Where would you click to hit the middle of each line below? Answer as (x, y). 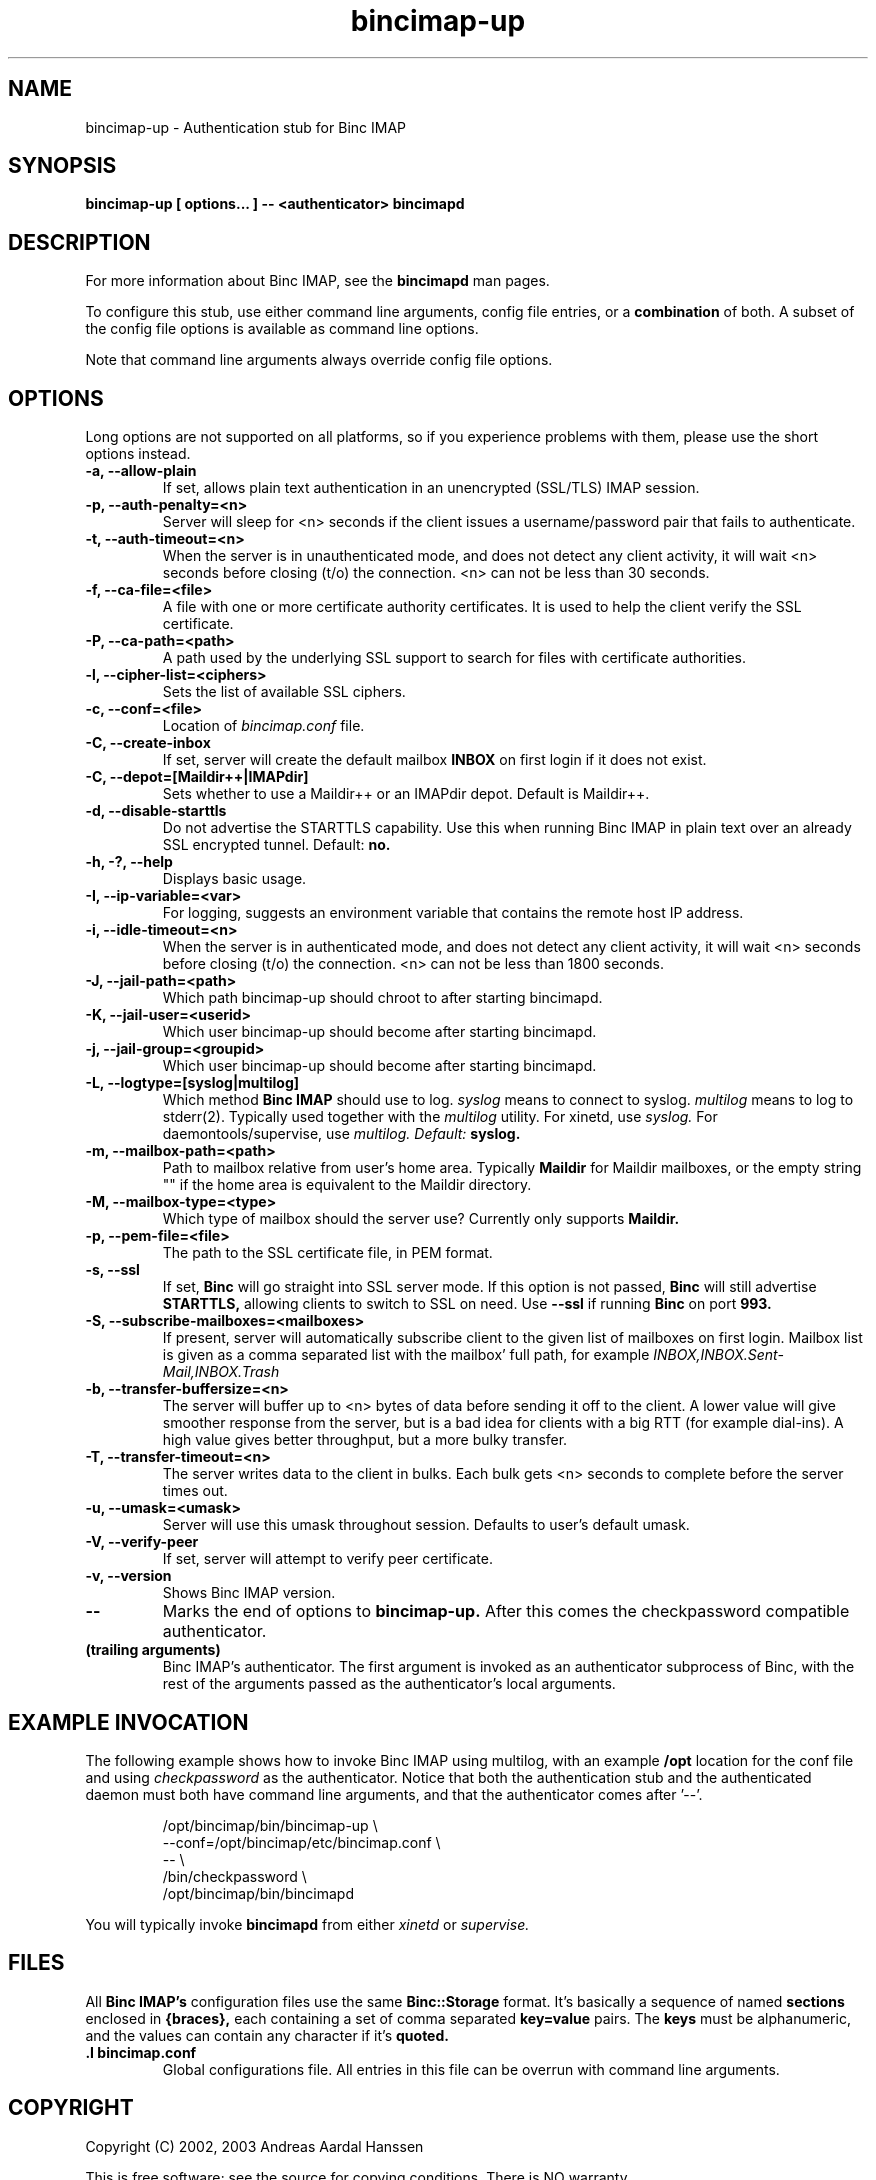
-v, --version (128, 1576)
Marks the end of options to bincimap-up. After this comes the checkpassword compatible (506, 1611)
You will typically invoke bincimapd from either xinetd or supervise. (307, 1924)
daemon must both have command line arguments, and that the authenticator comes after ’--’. (394, 1794)
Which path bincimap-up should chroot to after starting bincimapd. (382, 998)
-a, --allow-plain (141, 471)
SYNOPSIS (62, 166)
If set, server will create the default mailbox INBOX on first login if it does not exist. (434, 760)
